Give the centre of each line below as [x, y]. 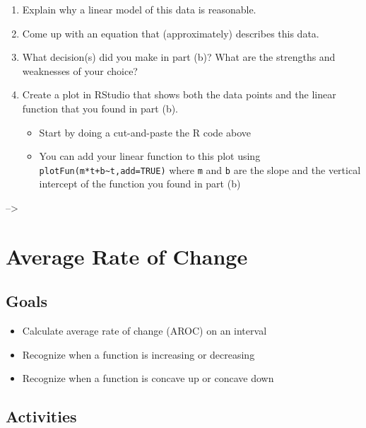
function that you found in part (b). [100, 108]
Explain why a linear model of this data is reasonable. [139, 9]
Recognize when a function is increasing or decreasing [138, 354]
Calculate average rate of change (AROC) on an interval [144, 331]
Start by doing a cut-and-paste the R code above [145, 132]
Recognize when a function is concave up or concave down [148, 378]
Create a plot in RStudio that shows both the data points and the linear [179, 94]
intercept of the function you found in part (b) [140, 184]
